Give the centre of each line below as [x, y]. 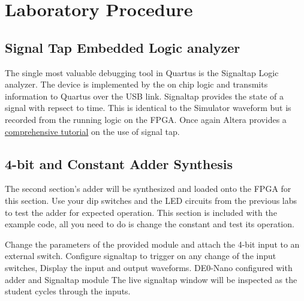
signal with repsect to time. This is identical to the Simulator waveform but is [148, 108]
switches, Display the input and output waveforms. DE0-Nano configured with [149, 267]
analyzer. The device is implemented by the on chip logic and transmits [136, 84]
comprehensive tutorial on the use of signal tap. [92, 131]
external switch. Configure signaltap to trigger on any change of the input [141, 256]
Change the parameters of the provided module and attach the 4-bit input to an [152, 244]
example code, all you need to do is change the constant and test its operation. [150, 224]
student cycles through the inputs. [68, 291]
